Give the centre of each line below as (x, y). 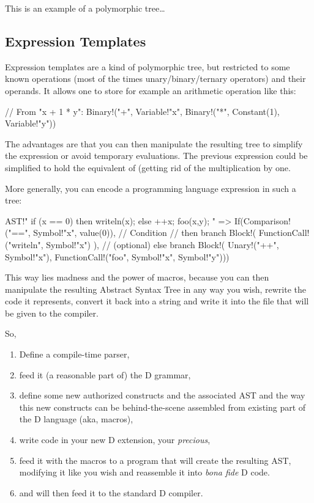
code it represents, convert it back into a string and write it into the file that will (157, 301)
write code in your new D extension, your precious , (115, 440)
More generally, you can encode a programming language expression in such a (151, 188)
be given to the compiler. (52, 313)
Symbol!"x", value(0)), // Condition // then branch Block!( (145, 233)
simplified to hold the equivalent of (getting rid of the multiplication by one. (148, 167)
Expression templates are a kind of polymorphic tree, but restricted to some (148, 66)
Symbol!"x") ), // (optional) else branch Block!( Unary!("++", (163, 244)
